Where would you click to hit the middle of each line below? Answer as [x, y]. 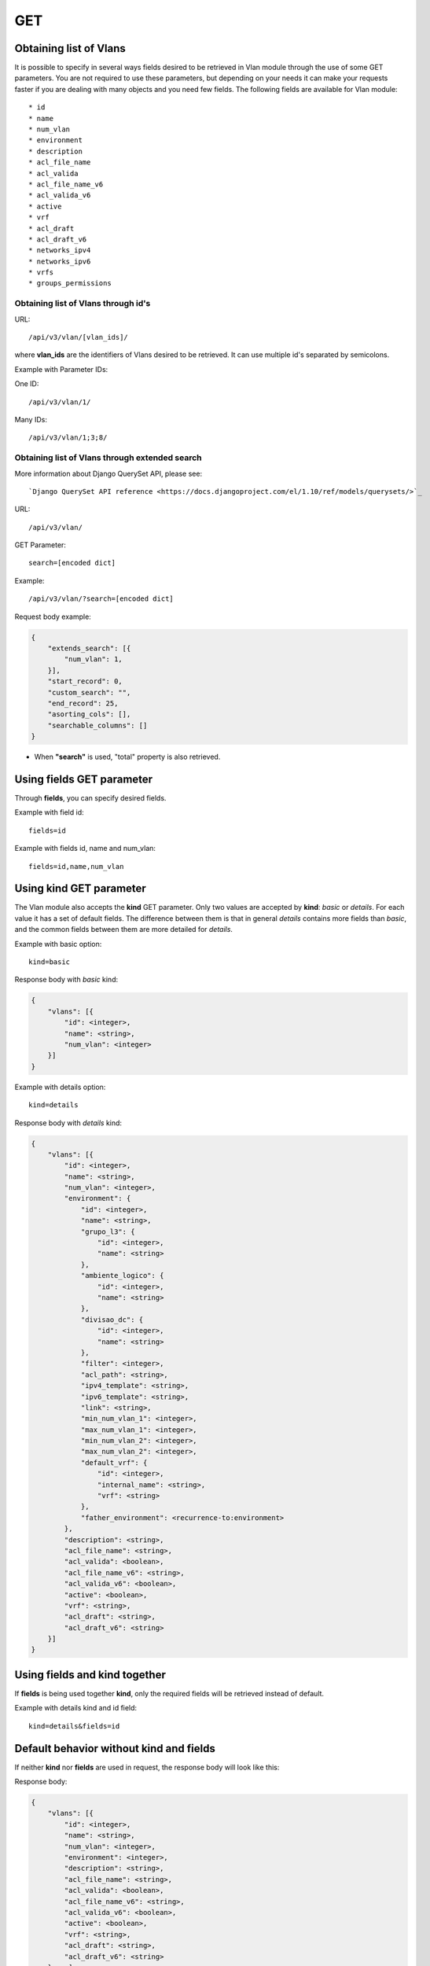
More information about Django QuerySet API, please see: [108, 473]
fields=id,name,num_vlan [76, 866]
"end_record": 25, [83, 703]
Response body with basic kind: [66, 980]
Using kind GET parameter [81, 889]
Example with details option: [60, 1087]
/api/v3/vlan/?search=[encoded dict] [101, 599]
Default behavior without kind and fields [115, 1749]
